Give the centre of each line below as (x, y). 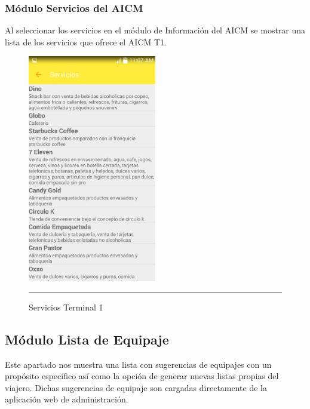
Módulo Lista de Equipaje (87, 339)
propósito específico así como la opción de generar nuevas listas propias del (142, 376)
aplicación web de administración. (67, 399)
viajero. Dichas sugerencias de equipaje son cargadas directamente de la (136, 387)
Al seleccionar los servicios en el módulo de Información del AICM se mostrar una (155, 30)
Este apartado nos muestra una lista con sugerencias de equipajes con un (138, 364)
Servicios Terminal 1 (66, 307)
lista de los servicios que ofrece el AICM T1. (86, 41)
